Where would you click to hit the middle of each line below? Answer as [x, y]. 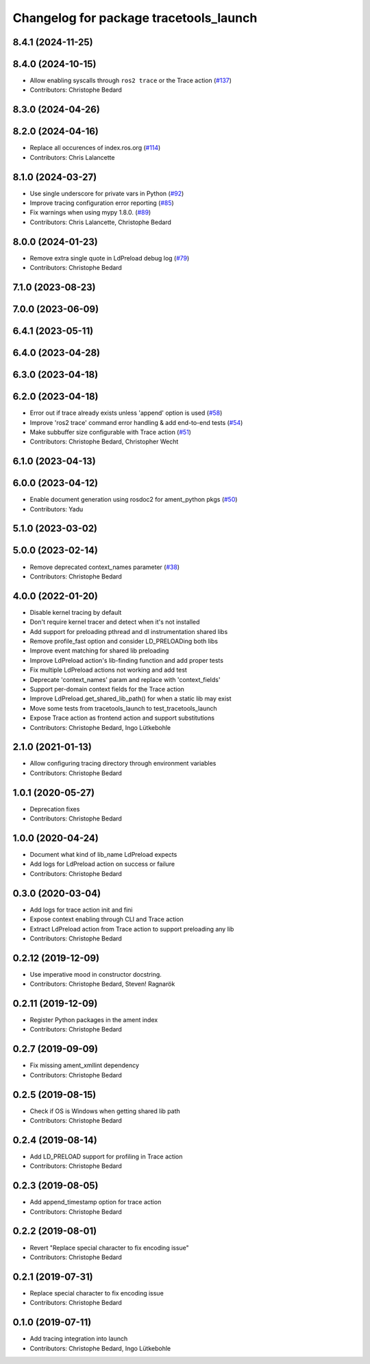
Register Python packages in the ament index [94, 1020]
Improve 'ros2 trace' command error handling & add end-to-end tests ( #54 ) [136, 422]
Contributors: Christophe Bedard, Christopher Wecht [104, 441]
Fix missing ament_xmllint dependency [85, 1065]
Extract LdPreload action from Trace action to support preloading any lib [132, 929]
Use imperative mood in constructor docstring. [96, 974]
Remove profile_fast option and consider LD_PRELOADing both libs [124, 642]
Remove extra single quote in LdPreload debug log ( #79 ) [110, 258]
